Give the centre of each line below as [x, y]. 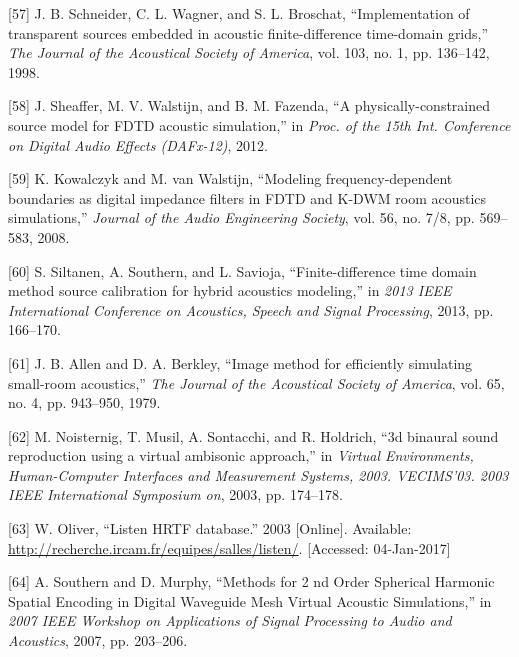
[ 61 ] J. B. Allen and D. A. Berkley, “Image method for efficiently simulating [240, 362]
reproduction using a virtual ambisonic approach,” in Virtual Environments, [241, 455]
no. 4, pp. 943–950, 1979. [84, 402]
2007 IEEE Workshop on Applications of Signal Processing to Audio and [230, 620]
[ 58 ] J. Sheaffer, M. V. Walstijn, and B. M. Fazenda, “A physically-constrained [249, 105]
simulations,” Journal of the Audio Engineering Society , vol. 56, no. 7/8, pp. [241, 217]
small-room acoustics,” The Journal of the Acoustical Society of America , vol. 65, [256, 382]
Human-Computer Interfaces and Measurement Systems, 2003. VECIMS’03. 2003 [258, 474]
